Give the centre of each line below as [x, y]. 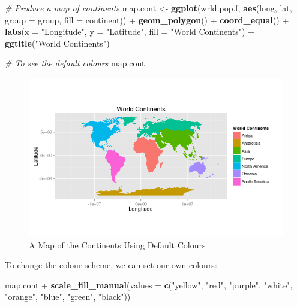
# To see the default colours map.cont [75, 63]
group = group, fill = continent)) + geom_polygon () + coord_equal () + [147, 19]
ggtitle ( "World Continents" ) [57, 43]
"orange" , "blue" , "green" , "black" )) [68, 297]
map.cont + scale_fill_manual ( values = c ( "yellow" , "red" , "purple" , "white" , [149, 285]
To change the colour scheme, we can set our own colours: [111, 265]
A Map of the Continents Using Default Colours [117, 244]
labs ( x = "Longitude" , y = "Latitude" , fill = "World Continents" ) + [130, 31]
